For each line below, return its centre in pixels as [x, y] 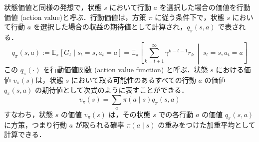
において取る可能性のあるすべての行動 [133, 79]
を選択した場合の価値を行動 [205, 7]
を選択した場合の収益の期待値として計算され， [110, 27]
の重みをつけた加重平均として [207, 124]
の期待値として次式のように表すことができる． [112, 89]
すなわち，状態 [28, 114]
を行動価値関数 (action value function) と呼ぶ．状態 [126, 70]
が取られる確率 [100, 124]
